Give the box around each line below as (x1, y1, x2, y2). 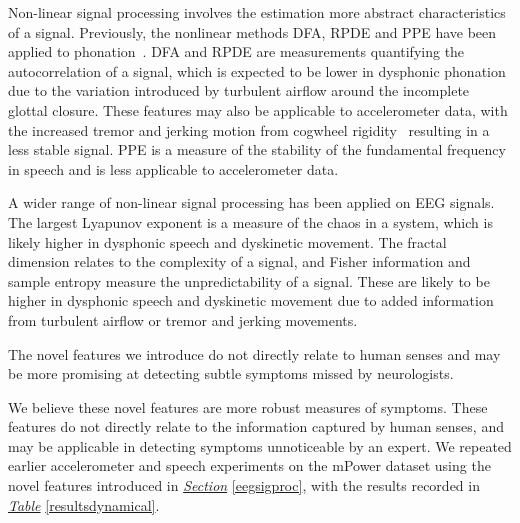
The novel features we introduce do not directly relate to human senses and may (8, 343, 501, 364)
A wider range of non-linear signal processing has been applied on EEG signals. (8, 192, 495, 213)
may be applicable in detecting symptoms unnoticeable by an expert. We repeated (8, 435, 512, 456)
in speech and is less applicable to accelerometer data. (8, 158, 339, 179)
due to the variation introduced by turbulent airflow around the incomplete (8, 80, 470, 101)
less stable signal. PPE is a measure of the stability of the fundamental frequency (8, 139, 506, 160)
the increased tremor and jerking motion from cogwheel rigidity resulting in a (8, 119, 490, 140)
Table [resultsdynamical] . (8, 494, 160, 515)
